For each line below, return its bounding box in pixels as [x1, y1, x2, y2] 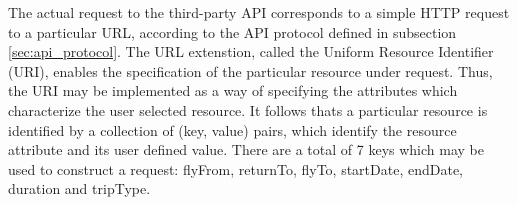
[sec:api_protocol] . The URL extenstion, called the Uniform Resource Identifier [8, 41, 494, 62]
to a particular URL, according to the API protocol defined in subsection [8, 21, 457, 42]
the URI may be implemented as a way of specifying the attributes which [8, 80, 458, 101]
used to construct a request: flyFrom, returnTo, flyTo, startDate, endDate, [8, 158, 463, 179]
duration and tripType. [8, 178, 151, 199]
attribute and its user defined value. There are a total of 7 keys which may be [8, 139, 484, 160]
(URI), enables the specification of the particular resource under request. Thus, [8, 60, 493, 81]
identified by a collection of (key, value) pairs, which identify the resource [8, 119, 457, 140]
